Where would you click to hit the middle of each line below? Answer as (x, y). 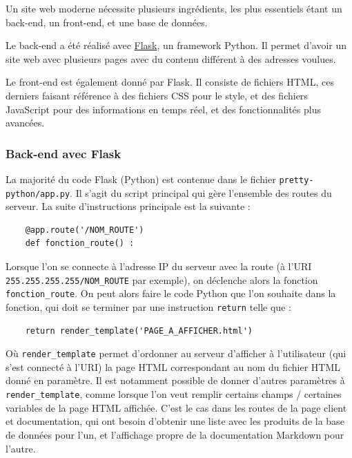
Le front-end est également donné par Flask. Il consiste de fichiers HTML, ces (170, 82)
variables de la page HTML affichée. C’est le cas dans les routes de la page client (176, 407)
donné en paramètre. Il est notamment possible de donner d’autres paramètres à (175, 380)
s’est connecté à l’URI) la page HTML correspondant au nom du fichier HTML (173, 366)
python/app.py (38, 194)
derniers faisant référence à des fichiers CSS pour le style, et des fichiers (157, 95)
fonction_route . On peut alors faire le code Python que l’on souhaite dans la (171, 293)
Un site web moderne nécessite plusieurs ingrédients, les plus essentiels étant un (174, 8)
